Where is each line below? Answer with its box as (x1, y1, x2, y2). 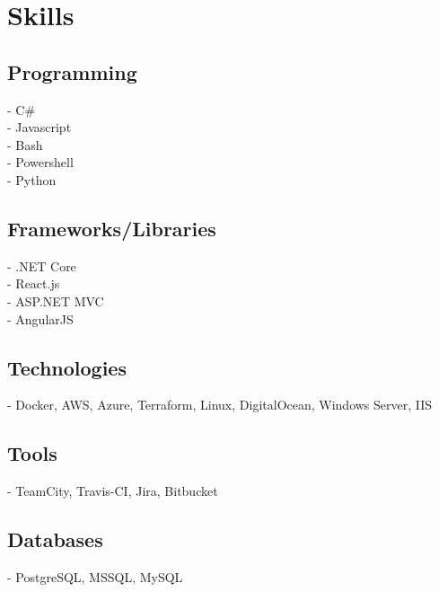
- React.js (7, 274, 60, 293)
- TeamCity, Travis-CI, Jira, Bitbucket (7, 482, 218, 500)
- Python (7, 170, 57, 189)
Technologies (7, 353, 127, 381)
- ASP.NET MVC (7, 291, 104, 310)
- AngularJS (7, 309, 74, 328)
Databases (7, 526, 103, 553)
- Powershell (7, 153, 74, 172)
